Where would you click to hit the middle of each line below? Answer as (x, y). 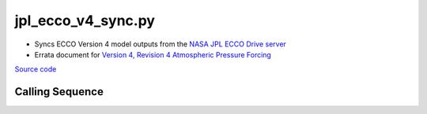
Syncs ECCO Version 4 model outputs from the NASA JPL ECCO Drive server (160, 44)
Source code (36, 69)
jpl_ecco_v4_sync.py (85, 20)
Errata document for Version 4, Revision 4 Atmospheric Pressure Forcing (153, 54)
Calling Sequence (59, 92)
